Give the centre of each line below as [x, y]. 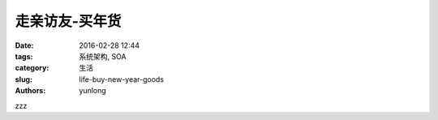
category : [32, 68]
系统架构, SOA [103, 56]
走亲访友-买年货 [68, 21]
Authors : [30, 91]
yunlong [93, 91]
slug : [24, 79]
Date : [24, 45]
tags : [24, 56]
